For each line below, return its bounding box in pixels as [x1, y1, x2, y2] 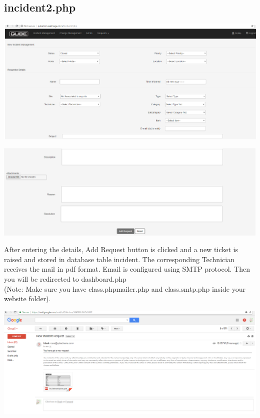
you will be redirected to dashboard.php [4, 273, 126, 284]
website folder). [4, 293, 51, 304]
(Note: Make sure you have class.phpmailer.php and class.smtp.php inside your [4, 283, 245, 294]
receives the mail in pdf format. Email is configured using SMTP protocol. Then [4, 264, 250, 274]
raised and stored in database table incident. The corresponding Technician [4, 254, 234, 264]
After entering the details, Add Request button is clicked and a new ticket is [4, 244, 238, 255]
